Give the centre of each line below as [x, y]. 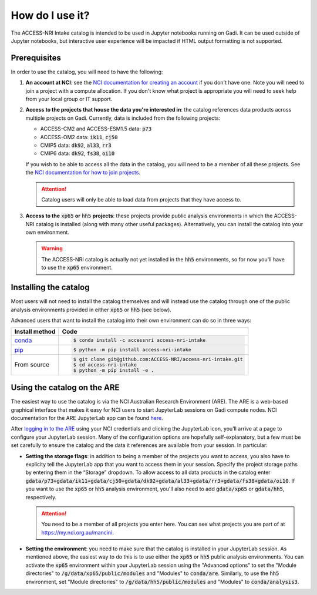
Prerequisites [36, 58]
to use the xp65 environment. [77, 268]
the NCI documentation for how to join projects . [83, 173]
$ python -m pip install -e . [114, 370]
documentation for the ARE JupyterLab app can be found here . [87, 418]
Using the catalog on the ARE [65, 388]
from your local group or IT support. [69, 99]
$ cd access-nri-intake [105, 364]
